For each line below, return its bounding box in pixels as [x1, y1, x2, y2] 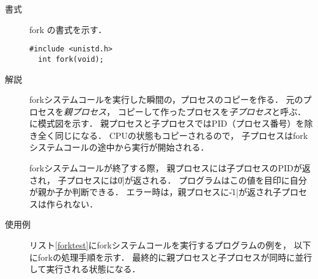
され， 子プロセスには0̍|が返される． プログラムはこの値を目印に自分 [29, 173, 307, 186]
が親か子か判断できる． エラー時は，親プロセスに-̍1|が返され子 [29, 185, 281, 198]
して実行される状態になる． [29, 262, 141, 275]
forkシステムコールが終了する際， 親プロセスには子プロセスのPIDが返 [29, 162, 311, 174]
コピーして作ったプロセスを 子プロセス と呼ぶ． [117, 105, 306, 117]
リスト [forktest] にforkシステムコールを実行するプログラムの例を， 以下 [29, 239, 311, 251]
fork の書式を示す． [29, 23, 107, 35]
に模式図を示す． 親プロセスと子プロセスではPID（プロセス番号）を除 [29, 117, 313, 130]
